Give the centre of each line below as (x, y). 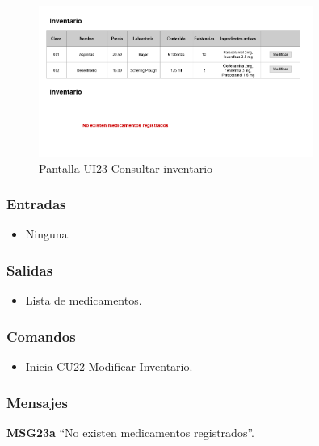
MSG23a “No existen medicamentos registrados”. (130, 432)
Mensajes (37, 402)
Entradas (36, 204)
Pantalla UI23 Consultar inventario (126, 168)
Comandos (41, 336)
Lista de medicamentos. (84, 300)
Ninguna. (48, 234)
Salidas (30, 270)
